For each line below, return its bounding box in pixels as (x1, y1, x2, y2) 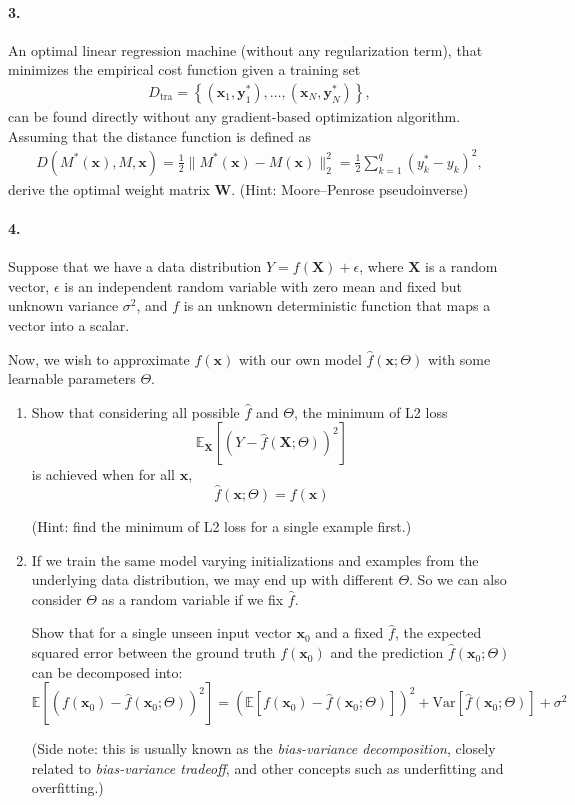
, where (359, 256, 404, 277)
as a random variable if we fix (101, 588, 284, 609)
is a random (425, 256, 498, 277)
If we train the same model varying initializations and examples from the (31, 549, 479, 570)
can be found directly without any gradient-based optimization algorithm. (8, 106, 461, 127)
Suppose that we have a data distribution (8, 256, 262, 277)
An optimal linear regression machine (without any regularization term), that (8, 39, 483, 60)
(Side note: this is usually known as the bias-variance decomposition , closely (31, 738, 496, 759)
